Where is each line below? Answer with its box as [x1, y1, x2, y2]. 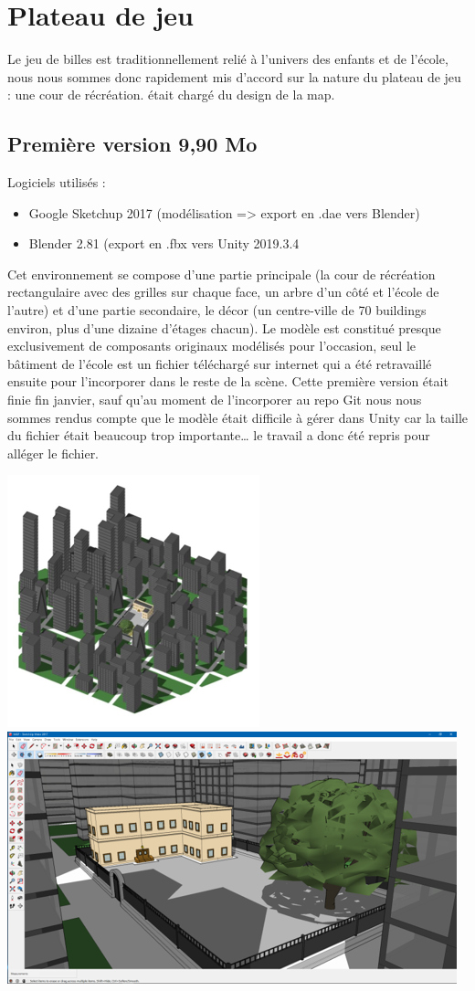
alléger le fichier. [7, 443, 100, 462]
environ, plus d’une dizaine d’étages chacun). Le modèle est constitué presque [7, 318, 441, 337]
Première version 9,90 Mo [7, 130, 258, 158]
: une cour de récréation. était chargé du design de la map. [7, 85, 335, 104]
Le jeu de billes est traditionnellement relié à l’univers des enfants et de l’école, [7, 49, 449, 69]
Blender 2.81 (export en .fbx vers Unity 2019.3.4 [28, 234, 300, 253]
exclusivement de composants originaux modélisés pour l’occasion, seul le [7, 336, 417, 355]
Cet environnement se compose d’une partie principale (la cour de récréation [7, 264, 436, 283]
